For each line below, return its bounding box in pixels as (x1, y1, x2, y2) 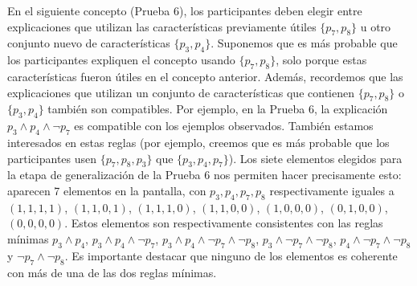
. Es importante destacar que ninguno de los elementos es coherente (64, 247, 398, 264)
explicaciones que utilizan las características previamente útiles (7, 18, 317, 35)
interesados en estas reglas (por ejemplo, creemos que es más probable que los (7, 133, 390, 150)
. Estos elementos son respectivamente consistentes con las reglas (64, 214, 383, 231)
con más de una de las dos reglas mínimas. (7, 264, 217, 280)
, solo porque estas (276, 51, 367, 68)
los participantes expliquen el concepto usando (7, 51, 235, 68)
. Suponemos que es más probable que (211, 35, 398, 51)
